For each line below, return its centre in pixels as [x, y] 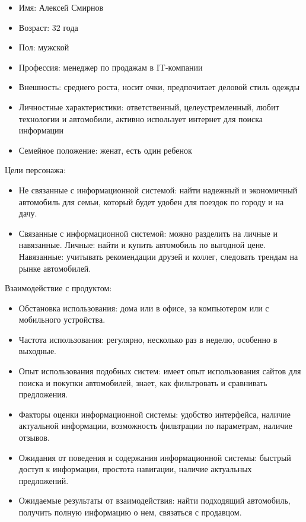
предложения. [43, 394]
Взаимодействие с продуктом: [58, 288]
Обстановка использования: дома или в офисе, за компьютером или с [144, 308]
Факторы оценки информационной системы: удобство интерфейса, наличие [155, 414]
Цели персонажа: [35, 170]
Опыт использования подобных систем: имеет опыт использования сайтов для [160, 371]
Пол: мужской [44, 47]
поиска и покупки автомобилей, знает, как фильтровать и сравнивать [143, 382]
